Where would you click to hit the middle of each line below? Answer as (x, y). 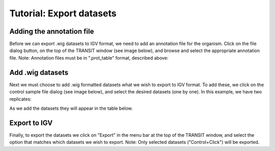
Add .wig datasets (39, 72)
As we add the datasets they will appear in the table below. (71, 108)
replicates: (20, 99)
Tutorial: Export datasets (63, 13)
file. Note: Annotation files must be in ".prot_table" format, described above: (89, 58)
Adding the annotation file (52, 31)
